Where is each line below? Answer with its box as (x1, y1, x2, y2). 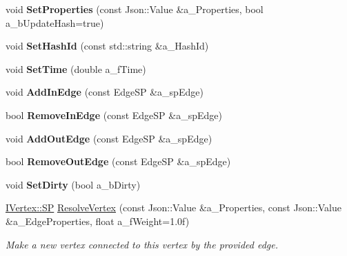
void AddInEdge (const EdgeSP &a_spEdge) (6, 85, 204, 99)
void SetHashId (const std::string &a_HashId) (6, 39, 209, 53)
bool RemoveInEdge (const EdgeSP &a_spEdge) (6, 107, 222, 122)
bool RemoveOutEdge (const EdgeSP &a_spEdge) (6, 154, 231, 169)
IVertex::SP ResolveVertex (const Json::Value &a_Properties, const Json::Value (6, 200, 341, 215)
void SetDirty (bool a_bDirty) (6, 177, 141, 191)
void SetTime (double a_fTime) (6, 61, 146, 76)
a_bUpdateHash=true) (6, 15, 104, 30)
